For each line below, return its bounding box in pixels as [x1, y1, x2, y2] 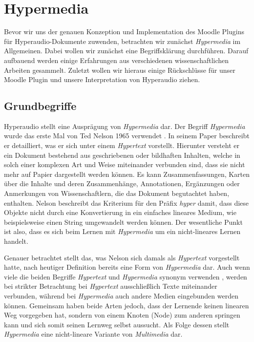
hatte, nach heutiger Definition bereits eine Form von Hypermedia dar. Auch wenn [4, 262, 250, 272]
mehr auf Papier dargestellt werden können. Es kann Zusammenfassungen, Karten [4, 169, 250, 179]
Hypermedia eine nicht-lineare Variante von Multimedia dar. [4, 329, 183, 339]
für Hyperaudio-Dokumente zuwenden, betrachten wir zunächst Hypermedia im [4, 36, 241, 46]
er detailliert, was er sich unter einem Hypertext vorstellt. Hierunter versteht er [4, 140, 239, 150]
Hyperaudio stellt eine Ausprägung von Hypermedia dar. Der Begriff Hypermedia [4, 121, 245, 131]
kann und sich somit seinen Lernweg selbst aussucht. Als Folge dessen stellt [4, 319, 230, 329]
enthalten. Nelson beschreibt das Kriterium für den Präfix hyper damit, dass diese [4, 197, 249, 208]
